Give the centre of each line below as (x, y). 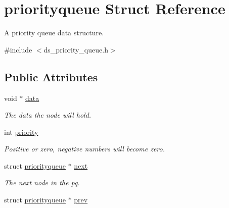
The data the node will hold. (48, 115)
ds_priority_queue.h (76, 49)
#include (18, 49)
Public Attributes (51, 76)
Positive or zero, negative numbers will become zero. (84, 149)
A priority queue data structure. (54, 33)
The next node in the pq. (42, 183)
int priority (21, 132)
